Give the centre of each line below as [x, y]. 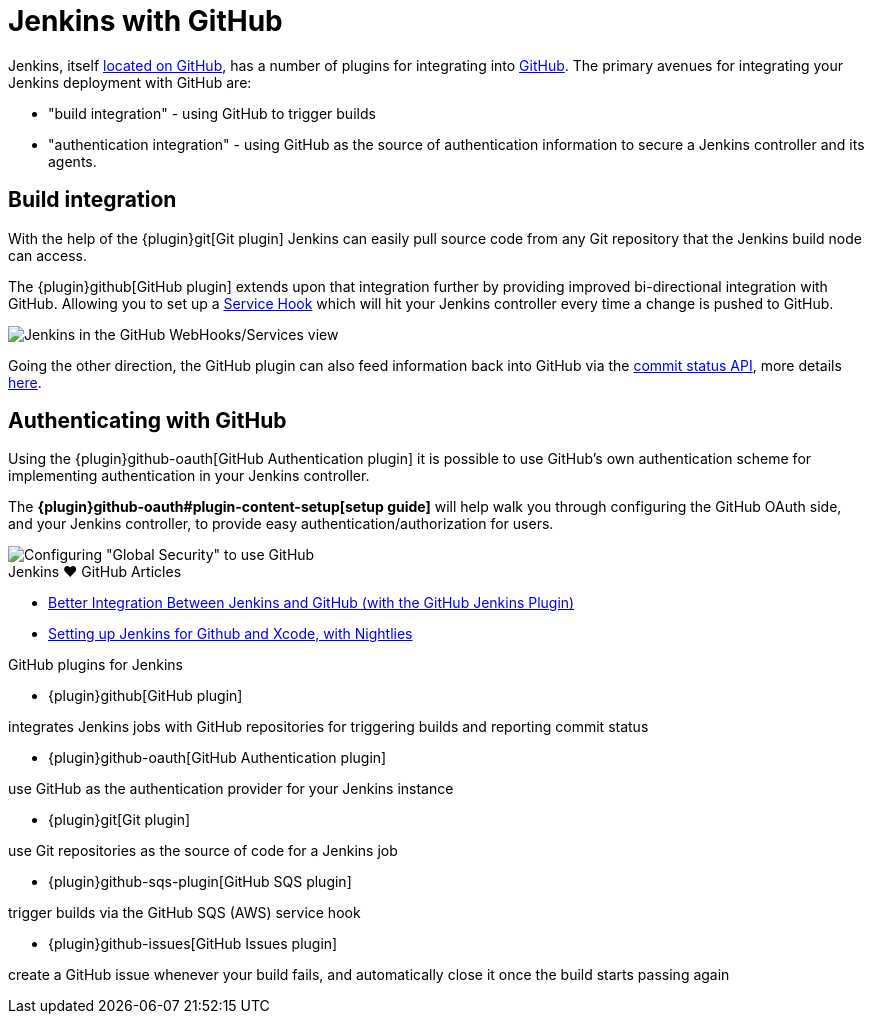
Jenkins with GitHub [145, 21]
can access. [48, 255]
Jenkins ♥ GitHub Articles [95, 572]
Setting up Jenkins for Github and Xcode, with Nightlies [230, 634]
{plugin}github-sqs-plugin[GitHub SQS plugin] [200, 882]
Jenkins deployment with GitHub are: [130, 82]
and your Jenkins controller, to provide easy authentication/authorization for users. [281, 524]
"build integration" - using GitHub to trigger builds [212, 113]
